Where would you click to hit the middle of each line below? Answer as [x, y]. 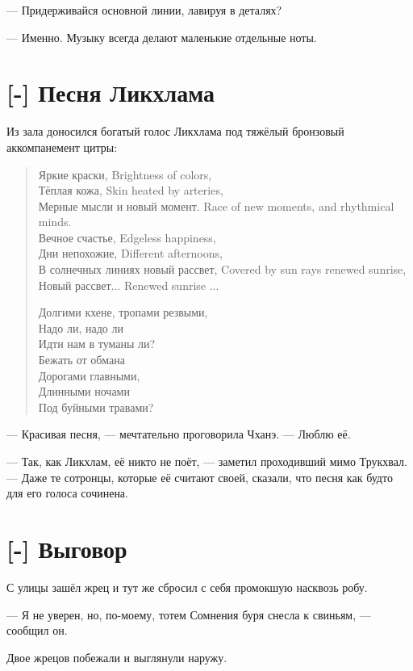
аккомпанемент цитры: [62, 147]
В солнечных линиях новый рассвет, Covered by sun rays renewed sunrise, [222, 269]
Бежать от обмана [82, 360]
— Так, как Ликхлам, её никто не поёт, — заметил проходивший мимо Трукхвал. [207, 461]
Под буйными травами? [96, 407]
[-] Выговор [67, 548]
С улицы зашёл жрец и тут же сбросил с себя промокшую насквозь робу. [187, 587]
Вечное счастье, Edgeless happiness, [127, 237]
